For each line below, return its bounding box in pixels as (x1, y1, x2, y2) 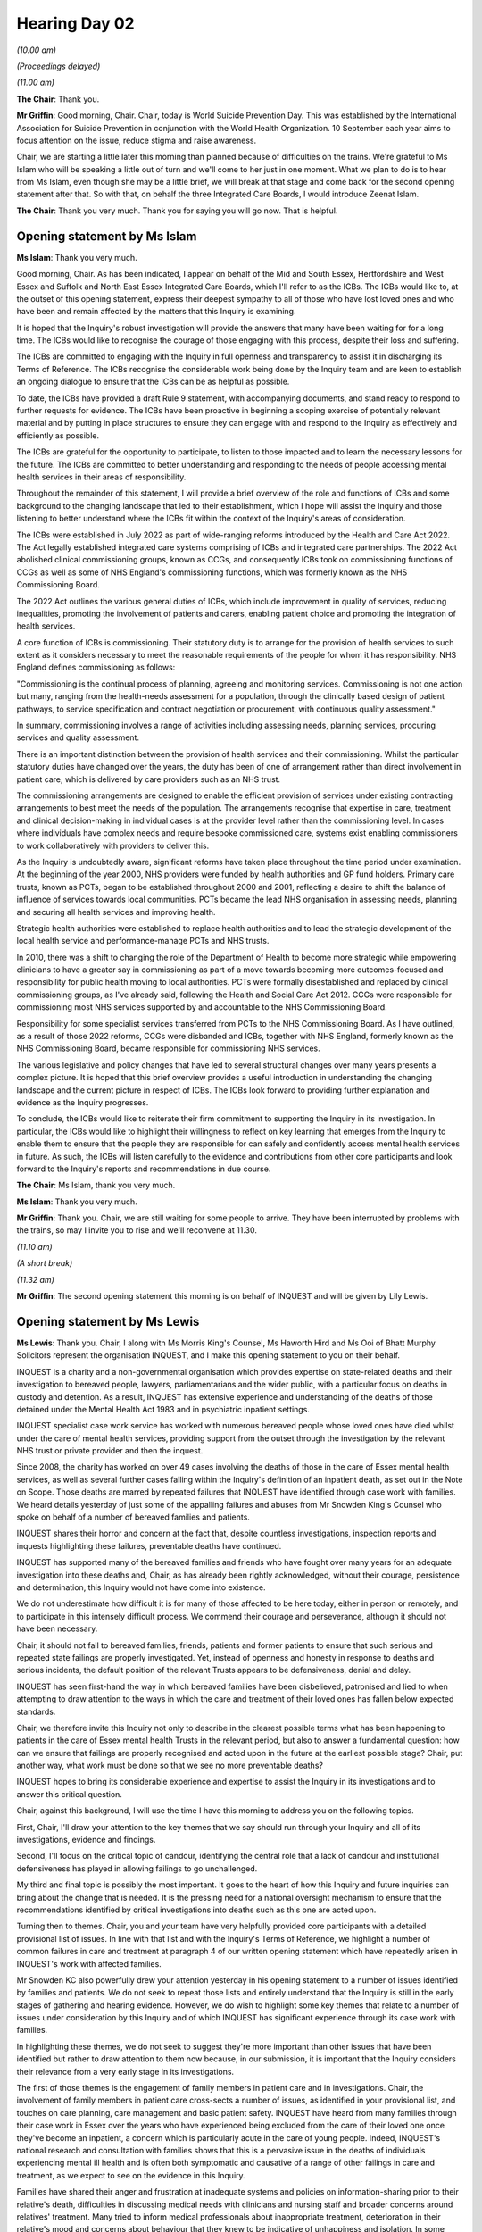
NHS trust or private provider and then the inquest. (16, 1445, 204, 1456)
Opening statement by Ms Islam (16, 229, 197, 244)
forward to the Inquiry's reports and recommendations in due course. (16, 1163, 271, 1174)
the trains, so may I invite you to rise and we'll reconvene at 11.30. (16, 1225, 258, 1236)
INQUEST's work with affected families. (16, 1958, 162, 1969)
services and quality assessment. (16, 732, 140, 743)
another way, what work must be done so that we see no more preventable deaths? (16, 1760, 323, 1771)
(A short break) (16, 1258, 73, 1269)
